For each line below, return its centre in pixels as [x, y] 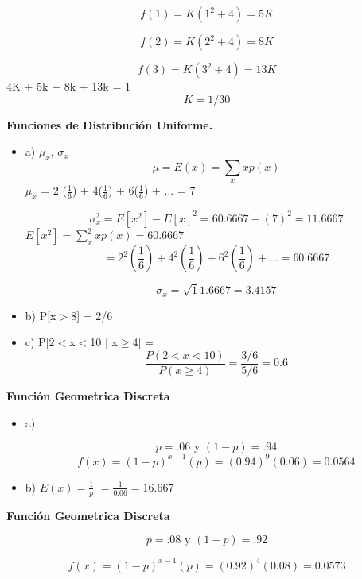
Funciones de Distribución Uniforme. [110, 124]
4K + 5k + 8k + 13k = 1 [68, 86]
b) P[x [41, 315]
